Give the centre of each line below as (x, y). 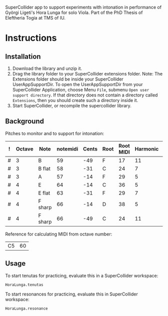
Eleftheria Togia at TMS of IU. (35, 18)
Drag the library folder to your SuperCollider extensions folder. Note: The (87, 74)
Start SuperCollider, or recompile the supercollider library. (72, 105)
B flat (44, 168)
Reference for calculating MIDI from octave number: (59, 234)
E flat (44, 193)
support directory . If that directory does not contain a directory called (85, 95)
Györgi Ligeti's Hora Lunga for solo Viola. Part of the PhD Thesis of (74, 12)
